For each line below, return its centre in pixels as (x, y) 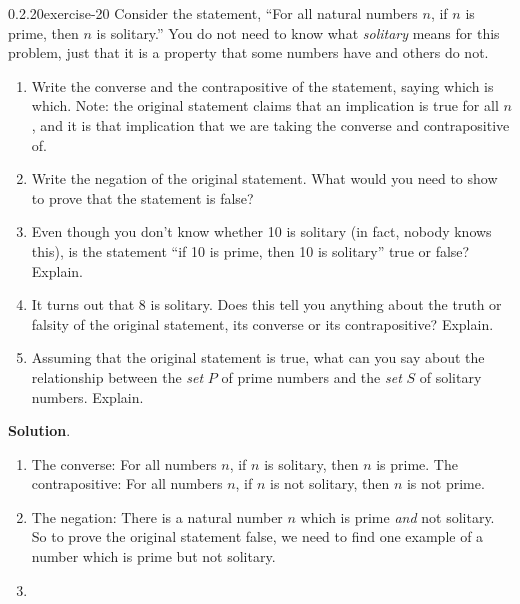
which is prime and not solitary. (397, 516)
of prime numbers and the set (311, 376)
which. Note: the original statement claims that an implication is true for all (265, 105)
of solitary (450, 376)
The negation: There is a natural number (157, 516)
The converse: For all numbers (124, 463)
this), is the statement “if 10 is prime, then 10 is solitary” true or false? (250, 250)
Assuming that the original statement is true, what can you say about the (258, 357)
